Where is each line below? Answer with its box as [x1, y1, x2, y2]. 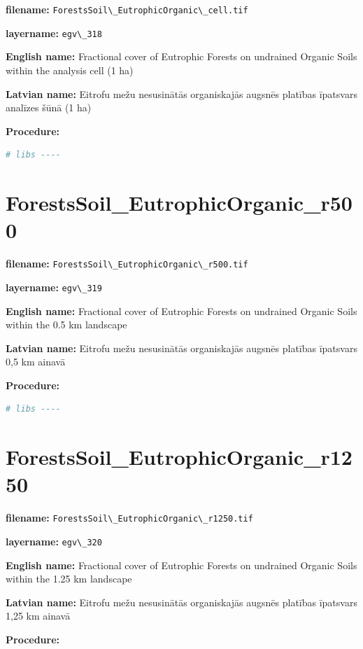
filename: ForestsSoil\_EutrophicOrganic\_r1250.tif [6, 510, 253, 525]
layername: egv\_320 [6, 534, 102, 549]
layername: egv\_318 [6, 25, 102, 40]
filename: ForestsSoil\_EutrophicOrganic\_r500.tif [6, 256, 248, 271]
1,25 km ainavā [6, 608, 71, 623]
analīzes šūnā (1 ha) [6, 100, 92, 115]
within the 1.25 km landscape [6, 571, 132, 586]
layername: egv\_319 [6, 279, 102, 294]
